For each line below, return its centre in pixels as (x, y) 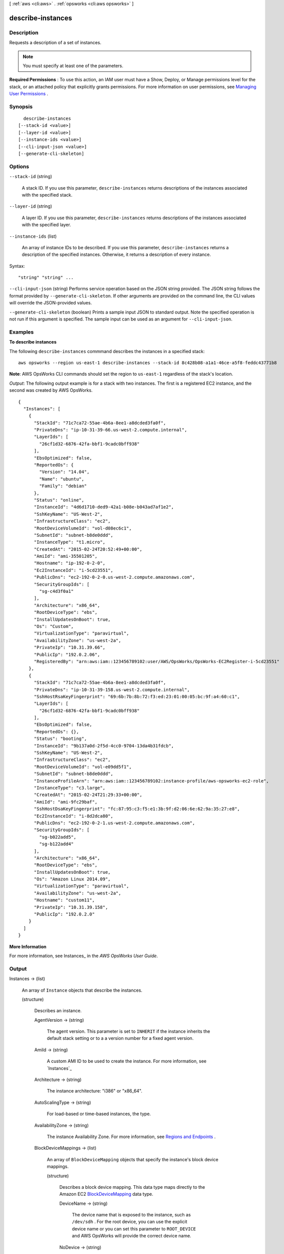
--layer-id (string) (31, 206)
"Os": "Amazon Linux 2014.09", (72, 879)
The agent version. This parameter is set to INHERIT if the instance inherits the (128, 1031)
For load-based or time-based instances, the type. (99, 1114)
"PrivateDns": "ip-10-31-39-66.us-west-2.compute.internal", (110, 430)
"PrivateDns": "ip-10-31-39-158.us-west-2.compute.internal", (112, 689)
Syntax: (17, 266)
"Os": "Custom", (54, 626)
